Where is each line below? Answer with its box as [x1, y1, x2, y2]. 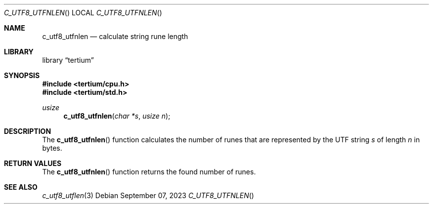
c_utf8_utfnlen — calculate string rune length [42, 32, 188, 41]
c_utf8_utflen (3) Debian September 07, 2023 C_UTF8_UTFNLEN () [42, 191, 254, 200]
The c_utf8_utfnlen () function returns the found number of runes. [42, 167, 256, 176]
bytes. [42, 144, 62, 152]
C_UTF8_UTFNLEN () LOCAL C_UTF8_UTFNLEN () [4, 8, 162, 17]
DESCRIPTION [4, 127, 51, 135]
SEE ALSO [4, 183, 38, 191]
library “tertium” [42, 56, 94, 64]
